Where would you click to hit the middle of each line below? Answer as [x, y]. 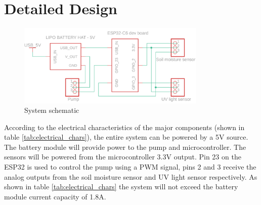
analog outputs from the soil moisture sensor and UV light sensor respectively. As [131, 176]
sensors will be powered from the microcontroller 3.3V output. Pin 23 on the [123, 157]
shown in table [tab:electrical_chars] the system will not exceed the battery [121, 187]
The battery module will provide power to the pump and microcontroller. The [125, 147]
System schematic [52, 110]
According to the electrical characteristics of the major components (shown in [124, 127]
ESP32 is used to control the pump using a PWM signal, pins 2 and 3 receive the [130, 167]
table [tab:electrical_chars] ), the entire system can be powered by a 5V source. [126, 137]
